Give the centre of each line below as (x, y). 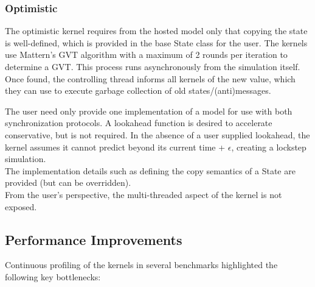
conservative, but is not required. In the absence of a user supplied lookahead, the (157, 134)
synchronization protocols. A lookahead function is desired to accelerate (139, 123)
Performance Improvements (94, 239)
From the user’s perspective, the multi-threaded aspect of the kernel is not (144, 194)
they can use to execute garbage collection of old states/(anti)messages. (138, 90)
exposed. (21, 206)
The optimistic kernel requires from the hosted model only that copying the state (156, 31)
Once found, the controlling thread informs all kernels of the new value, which (150, 78)
